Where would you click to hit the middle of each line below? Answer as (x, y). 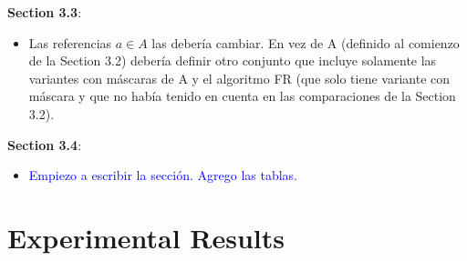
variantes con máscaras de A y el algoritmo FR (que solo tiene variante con (239, 78)
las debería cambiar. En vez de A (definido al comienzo (306, 42)
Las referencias (70, 42)
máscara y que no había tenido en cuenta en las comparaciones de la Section (242, 96)
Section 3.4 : (45, 144)
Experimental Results (146, 237)
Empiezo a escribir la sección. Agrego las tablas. (163, 175)
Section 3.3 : (45, 12)
